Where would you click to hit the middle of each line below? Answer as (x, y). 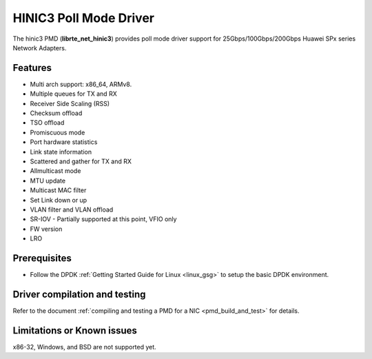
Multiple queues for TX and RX (73, 94)
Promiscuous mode (58, 132)
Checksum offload (56, 113)
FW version (46, 229)
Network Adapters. (40, 48)
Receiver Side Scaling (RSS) (70, 103)
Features (32, 68)
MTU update (48, 181)
